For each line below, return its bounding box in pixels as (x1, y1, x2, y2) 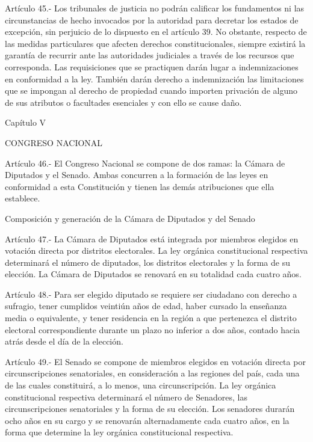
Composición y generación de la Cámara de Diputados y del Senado (5, 212, 255, 224)
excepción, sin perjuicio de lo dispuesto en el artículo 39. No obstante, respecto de (5, 25, 307, 38)
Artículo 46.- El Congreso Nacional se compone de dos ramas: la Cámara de (5, 156, 285, 169)
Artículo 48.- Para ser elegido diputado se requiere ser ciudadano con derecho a (5, 287, 297, 300)
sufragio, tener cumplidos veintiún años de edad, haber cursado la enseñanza (5, 299, 287, 312)
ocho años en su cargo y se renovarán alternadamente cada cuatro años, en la (5, 414, 290, 426)
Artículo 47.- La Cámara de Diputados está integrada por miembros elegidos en (5, 232, 299, 245)
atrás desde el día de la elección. (5, 335, 123, 348)
